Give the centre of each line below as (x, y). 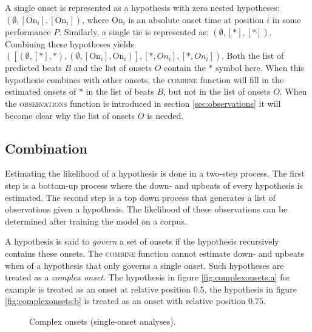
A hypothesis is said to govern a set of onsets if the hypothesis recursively (142, 241)
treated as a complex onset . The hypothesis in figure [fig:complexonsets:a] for (148, 277)
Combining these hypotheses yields (70, 43)
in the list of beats (120, 91)
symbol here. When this (260, 68)
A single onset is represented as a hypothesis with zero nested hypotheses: (142, 7)
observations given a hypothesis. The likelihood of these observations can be (146, 209)
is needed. (165, 115)
